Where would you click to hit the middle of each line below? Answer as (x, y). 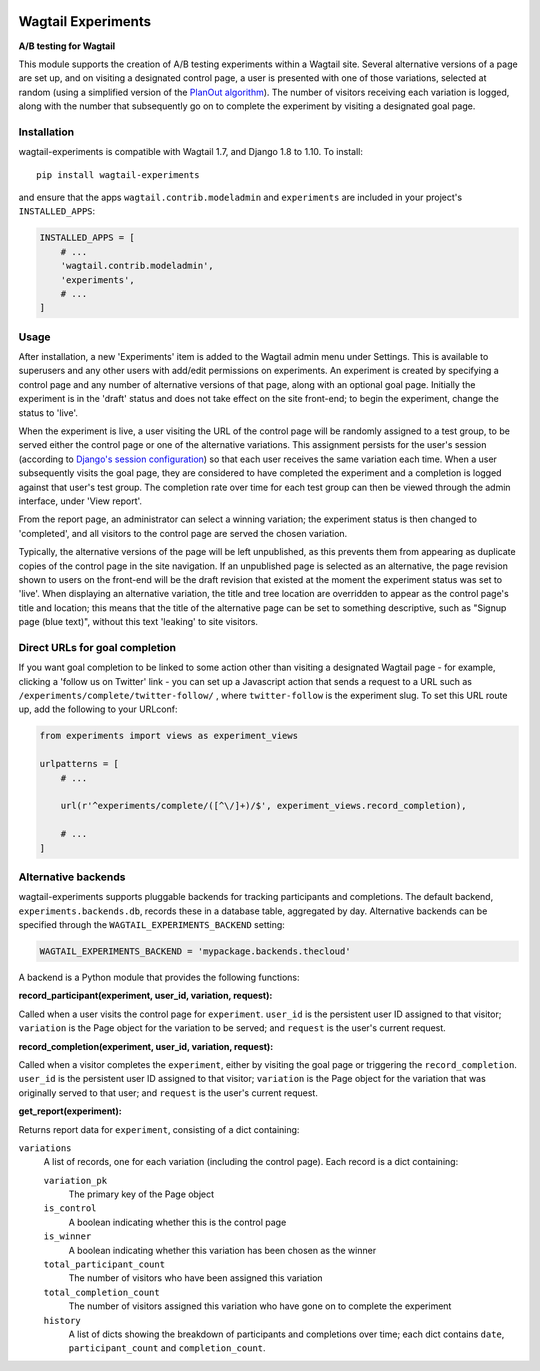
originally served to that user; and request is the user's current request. (168, 1092)
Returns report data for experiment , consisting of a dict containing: (159, 1129)
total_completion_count (101, 1292)
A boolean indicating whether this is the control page (177, 1222)
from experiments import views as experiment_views (169, 736)
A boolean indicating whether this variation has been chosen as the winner (222, 1250)
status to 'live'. (48, 412)
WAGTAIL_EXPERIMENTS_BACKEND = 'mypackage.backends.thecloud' (195, 951)
